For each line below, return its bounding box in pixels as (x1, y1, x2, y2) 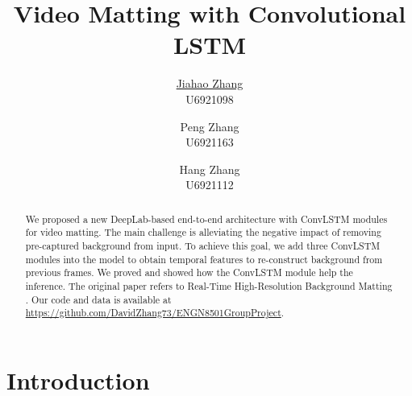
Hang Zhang (179, 160, 240, 177)
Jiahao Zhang (176, 75, 243, 92)
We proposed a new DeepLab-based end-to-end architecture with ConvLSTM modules (25, 212, 388, 225)
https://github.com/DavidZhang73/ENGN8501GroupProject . (25, 306, 285, 320)
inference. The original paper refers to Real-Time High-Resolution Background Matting (25, 278, 393, 292)
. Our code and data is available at (25, 292, 172, 306)
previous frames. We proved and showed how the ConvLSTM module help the (25, 266, 353, 279)
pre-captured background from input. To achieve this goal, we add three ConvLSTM (25, 238, 381, 252)
